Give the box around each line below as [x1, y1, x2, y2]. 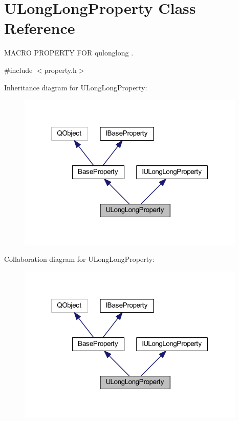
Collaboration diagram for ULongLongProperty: [4, 254, 155, 264]
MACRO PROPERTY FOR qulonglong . [4, 47, 134, 58]
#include [4, 64, 33, 75]
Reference [4, 17, 75, 39]
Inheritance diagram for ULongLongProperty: [4, 82, 147, 92]
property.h [44, 64, 77, 75]
